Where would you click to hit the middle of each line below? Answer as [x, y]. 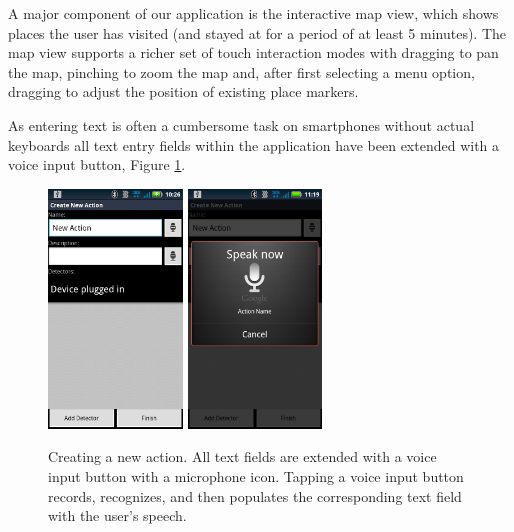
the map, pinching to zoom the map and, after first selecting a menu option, [241, 71]
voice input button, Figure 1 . [97, 164]
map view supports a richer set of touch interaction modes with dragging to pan [253, 52]
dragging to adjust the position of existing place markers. [183, 91]
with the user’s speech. [117, 515]
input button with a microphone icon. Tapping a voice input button [256, 475]
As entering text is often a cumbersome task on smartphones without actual [241, 124]
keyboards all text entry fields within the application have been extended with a [254, 144]
